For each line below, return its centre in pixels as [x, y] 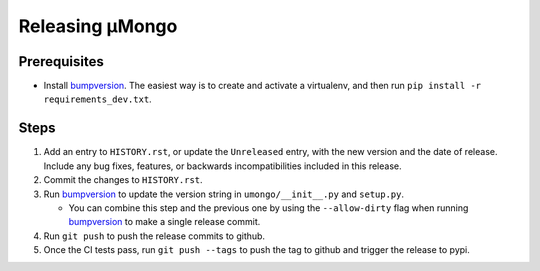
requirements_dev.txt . [97, 99]
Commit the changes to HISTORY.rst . [123, 180]
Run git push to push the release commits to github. [154, 236]
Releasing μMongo [98, 26]
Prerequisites [61, 61]
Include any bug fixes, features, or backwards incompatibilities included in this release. [222, 166]
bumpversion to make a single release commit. [164, 222]
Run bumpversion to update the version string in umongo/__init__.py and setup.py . [224, 194]
